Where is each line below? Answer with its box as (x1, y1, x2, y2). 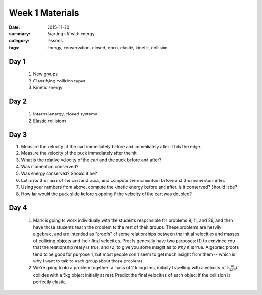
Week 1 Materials (9, 7, 80, 18)
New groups (33, 71, 58, 77)
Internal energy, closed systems (33, 111, 97, 117)
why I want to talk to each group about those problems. (33, 258, 144, 264)
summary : (9, 31, 31, 36)
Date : (9, 24, 20, 30)
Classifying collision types (33, 78, 86, 83)
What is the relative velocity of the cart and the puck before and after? (21, 157, 162, 163)
